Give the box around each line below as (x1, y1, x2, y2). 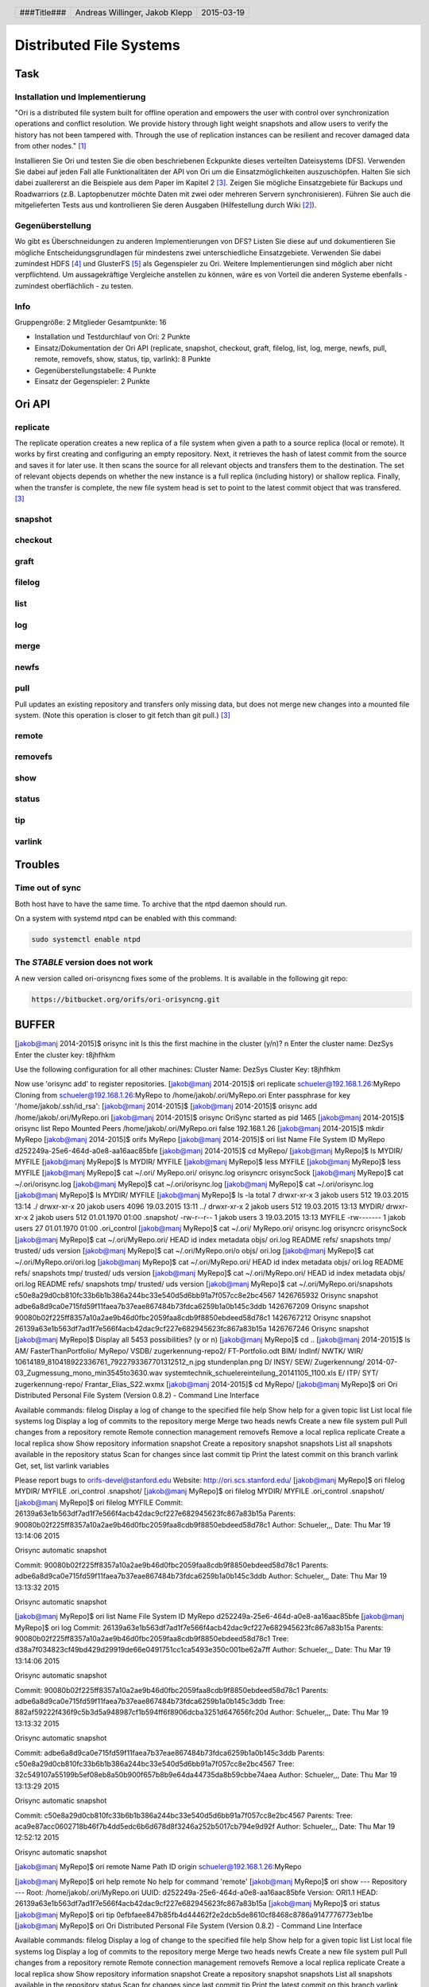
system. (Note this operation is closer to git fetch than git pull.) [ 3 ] (14, 711, 230, 720)
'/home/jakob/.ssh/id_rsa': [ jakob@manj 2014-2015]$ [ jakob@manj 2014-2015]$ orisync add (14, 1102, 318, 1111)
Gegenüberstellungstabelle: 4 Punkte (34, 366, 157, 375)
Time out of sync (14, 882, 82, 893)
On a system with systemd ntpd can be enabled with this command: (14, 913, 238, 923)
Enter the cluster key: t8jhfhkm (14, 1050, 115, 1059)
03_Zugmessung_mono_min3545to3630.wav (14, 1368, 163, 1378)
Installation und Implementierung (14, 91, 146, 103)
